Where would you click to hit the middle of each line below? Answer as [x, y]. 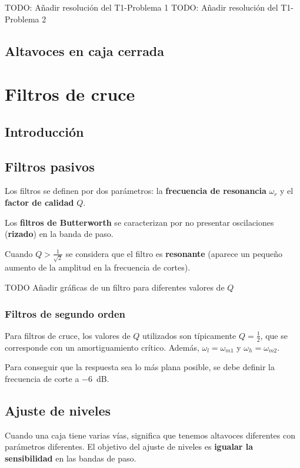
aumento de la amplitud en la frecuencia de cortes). [98, 267]
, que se [274, 335]
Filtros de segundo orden [65, 313]
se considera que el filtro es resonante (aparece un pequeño [174, 253]
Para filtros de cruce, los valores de [68, 335]
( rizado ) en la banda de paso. [59, 234]
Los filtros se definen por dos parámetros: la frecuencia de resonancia [136, 191]
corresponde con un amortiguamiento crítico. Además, [102, 347]
